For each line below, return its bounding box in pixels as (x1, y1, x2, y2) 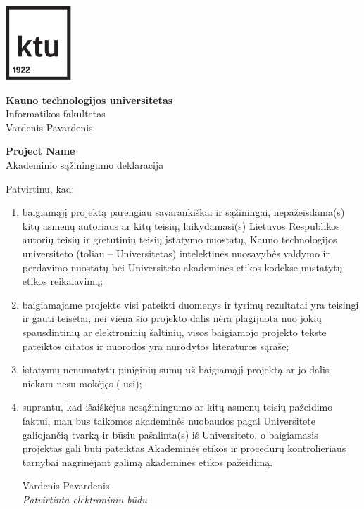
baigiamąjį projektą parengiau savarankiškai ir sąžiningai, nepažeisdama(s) (22, 205, 345, 219)
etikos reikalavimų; (22, 273, 103, 288)
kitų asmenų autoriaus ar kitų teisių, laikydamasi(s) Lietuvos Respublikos (22, 218, 340, 233)
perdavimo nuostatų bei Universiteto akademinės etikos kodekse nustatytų (22, 259, 343, 274)
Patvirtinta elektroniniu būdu (22, 491, 147, 506)
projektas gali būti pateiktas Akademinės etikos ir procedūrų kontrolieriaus (22, 441, 346, 456)
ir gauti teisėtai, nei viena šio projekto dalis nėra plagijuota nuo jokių (22, 311, 322, 326)
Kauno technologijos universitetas (6, 92, 173, 107)
